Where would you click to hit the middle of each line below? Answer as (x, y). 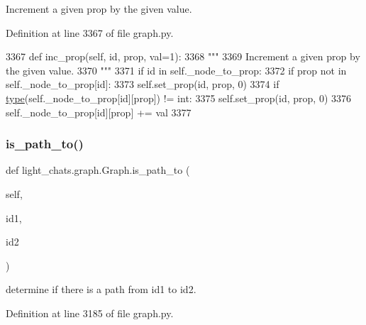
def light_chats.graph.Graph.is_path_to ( (98, 170)
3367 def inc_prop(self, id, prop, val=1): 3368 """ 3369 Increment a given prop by (183, 56)
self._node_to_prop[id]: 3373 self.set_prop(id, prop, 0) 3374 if (143, 84)
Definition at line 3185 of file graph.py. (90, 313)
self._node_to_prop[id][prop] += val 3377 (99, 112)
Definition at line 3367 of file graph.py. (90, 32)
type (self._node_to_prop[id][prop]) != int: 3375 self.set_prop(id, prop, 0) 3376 (178, 98)
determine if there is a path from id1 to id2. (101, 289)
